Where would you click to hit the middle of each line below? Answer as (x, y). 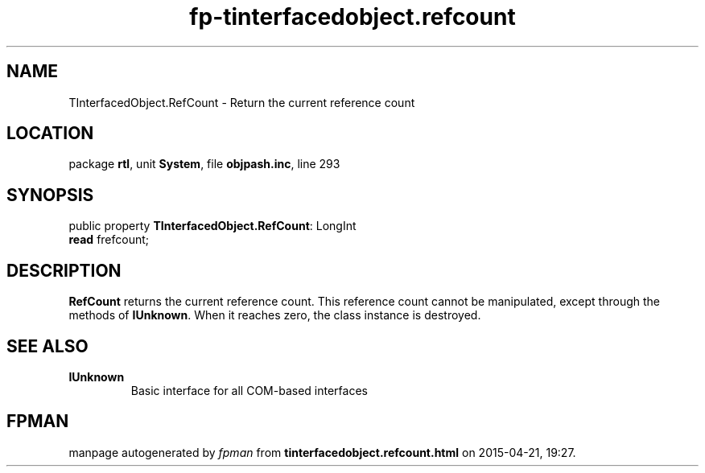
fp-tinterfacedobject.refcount (352, 17)
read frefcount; (109, 240)
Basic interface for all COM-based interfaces (249, 390)
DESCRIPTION (64, 270)
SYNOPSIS (50, 195)
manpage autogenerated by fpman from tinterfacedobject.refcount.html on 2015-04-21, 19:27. (322, 452)
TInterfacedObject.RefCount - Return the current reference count (242, 102)
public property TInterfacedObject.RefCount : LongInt (212, 226)
